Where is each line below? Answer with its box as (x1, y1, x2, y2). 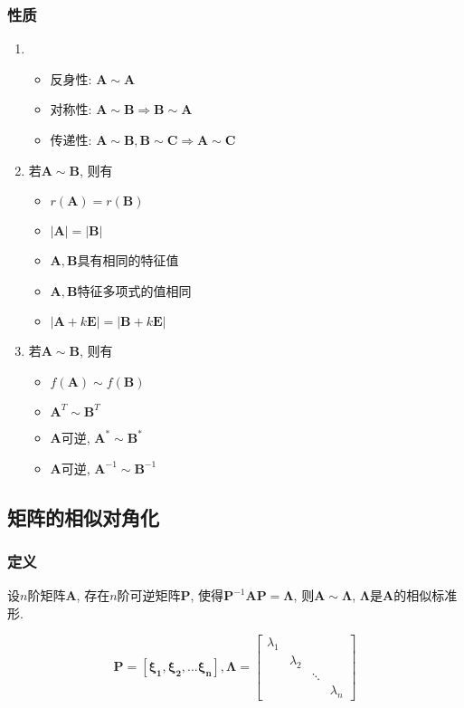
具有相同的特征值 (77, 251, 179, 270)
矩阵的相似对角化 (7, 502, 159, 531)
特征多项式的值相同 (77, 281, 192, 300)
